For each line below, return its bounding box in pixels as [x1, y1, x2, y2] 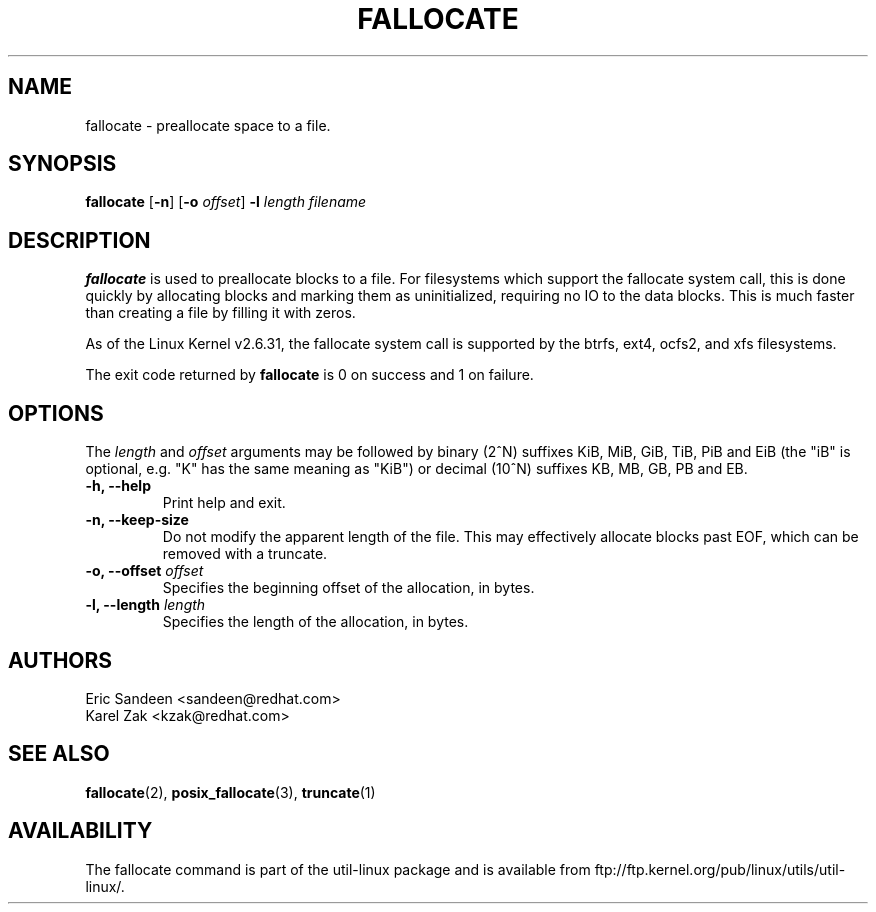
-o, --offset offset [85, 562, 204, 580]
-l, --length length [85, 596, 206, 614]
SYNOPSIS [8, 151, 117, 177]
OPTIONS [8, 400, 104, 426]
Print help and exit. [162, 494, 286, 512]
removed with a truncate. [162, 545, 328, 563]
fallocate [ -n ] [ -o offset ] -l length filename [85, 193, 367, 211]
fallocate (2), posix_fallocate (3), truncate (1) [85, 783, 376, 801]
